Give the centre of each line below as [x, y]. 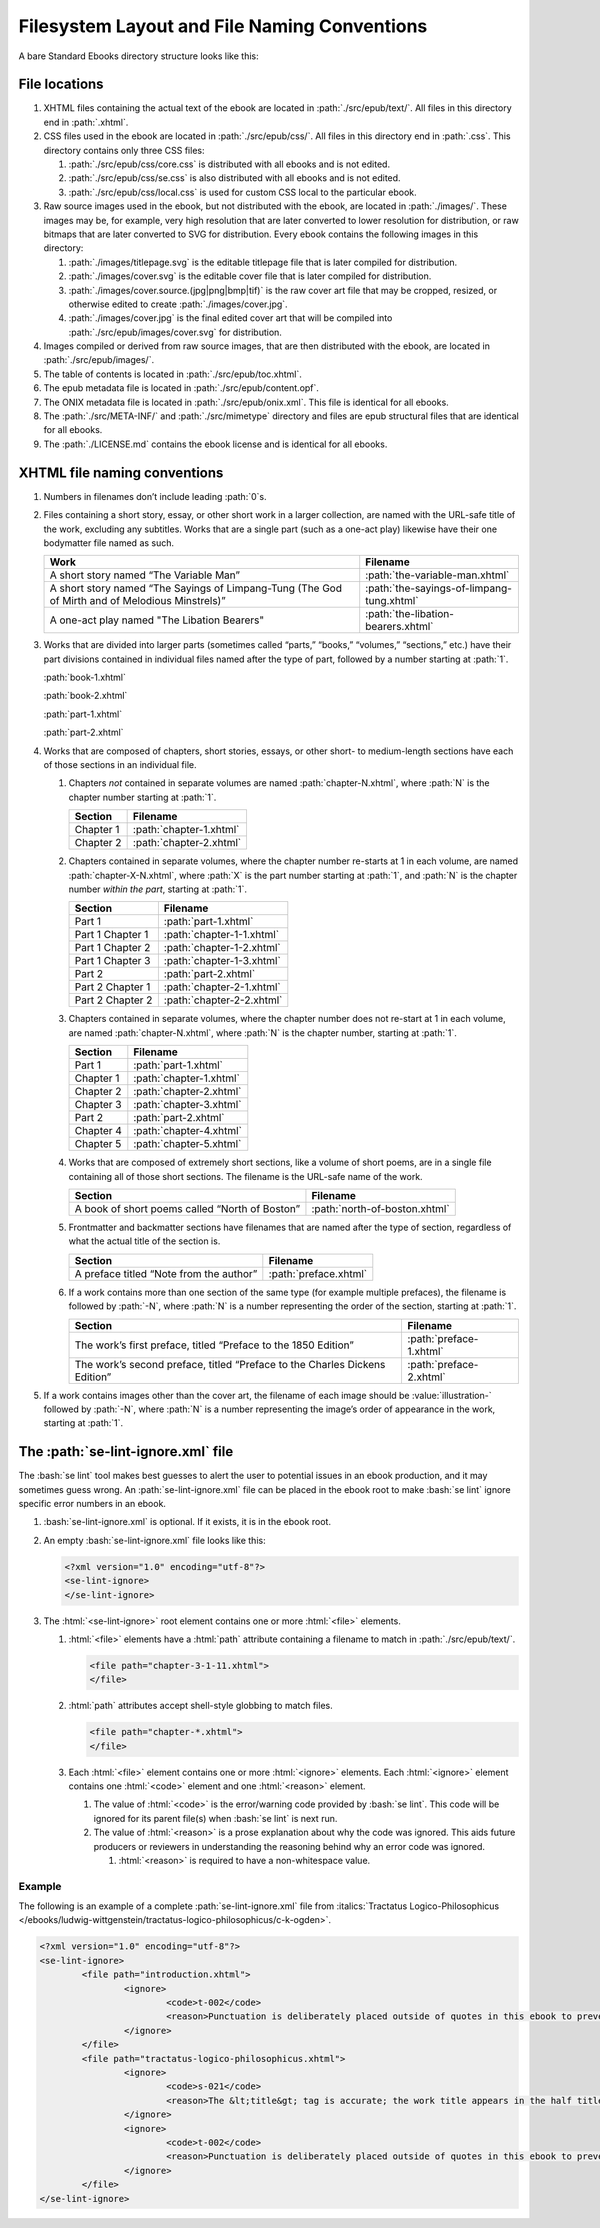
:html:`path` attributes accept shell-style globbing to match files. [201, 1706]
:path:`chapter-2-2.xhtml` [223, 1000]
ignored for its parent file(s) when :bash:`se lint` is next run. [215, 1818]
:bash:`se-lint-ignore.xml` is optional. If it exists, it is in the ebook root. [187, 1522]
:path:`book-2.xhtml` [85, 696]
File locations [61, 84]
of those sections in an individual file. [120, 765]
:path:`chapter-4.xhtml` [187, 1131]
